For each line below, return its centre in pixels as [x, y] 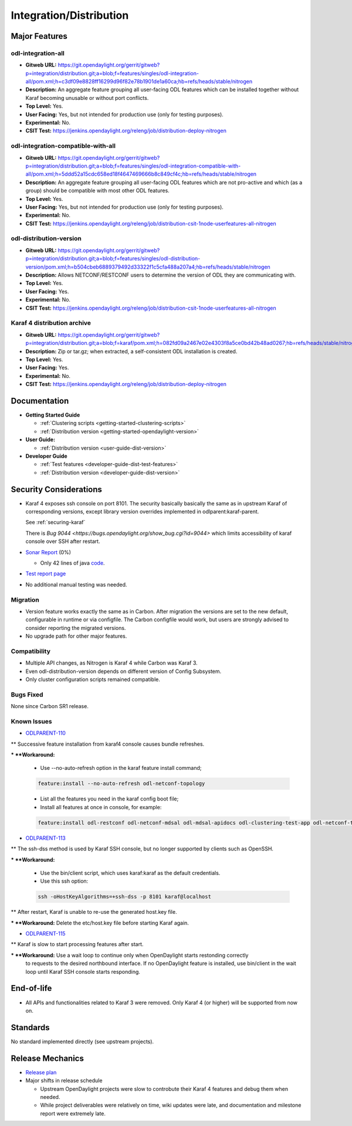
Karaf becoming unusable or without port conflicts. [87, 98]
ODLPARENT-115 [45, 934]
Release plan [41, 1072]
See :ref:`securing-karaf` [55, 522]
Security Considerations [57, 489]
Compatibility [31, 651]
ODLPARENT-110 [45, 733]
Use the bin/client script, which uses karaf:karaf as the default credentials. [130, 873]
